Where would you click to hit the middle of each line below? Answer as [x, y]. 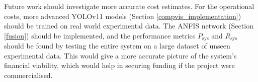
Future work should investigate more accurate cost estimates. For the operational [129, 6]
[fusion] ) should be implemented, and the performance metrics [100, 35]
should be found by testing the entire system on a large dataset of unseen [117, 46]
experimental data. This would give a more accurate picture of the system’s [120, 55]
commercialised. [28, 75]
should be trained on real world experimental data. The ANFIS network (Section [129, 26]
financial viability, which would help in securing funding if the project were [119, 65]
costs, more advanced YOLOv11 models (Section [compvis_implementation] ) [123, 16]
